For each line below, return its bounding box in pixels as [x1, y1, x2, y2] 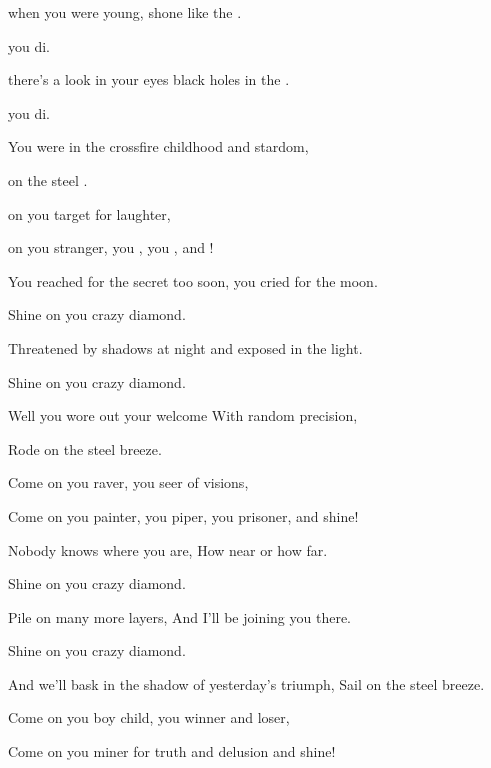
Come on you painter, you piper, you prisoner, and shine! [8, 505, 359, 526]
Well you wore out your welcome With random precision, [8, 405, 358, 426]
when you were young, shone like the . [8, 2, 242, 22]
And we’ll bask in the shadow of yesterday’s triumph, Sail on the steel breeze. [8, 673, 485, 694]
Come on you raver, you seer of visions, [8, 472, 249, 493]
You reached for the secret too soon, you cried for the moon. [8, 270, 378, 291]
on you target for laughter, [8, 203, 171, 224]
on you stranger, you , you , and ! [8, 237, 214, 258]
